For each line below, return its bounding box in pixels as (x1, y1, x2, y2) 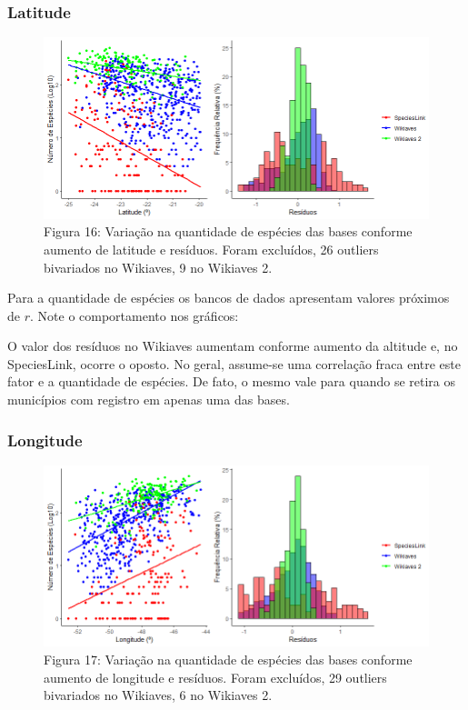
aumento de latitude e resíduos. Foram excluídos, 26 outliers (44, 239, 379, 258)
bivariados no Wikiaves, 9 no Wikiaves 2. (44, 257, 273, 276)
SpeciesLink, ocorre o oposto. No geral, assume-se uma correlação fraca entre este (7, 354, 462, 373)
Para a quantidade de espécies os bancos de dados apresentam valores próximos (7, 288, 450, 307)
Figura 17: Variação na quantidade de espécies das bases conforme (44, 650, 413, 668)
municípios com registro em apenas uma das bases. (7, 390, 290, 409)
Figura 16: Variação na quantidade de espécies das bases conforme (44, 222, 413, 241)
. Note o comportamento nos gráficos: (30, 305, 239, 325)
